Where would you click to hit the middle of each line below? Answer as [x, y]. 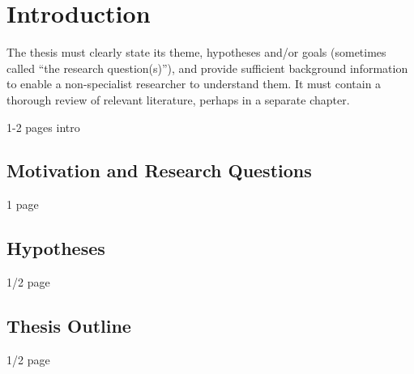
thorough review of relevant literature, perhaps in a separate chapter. [178, 99]
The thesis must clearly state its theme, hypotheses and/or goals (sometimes [196, 52]
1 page [23, 204]
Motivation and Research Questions [159, 170]
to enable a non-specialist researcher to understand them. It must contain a [194, 84]
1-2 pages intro [43, 127]
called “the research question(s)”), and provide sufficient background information [207, 68]
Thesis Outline [69, 326]
